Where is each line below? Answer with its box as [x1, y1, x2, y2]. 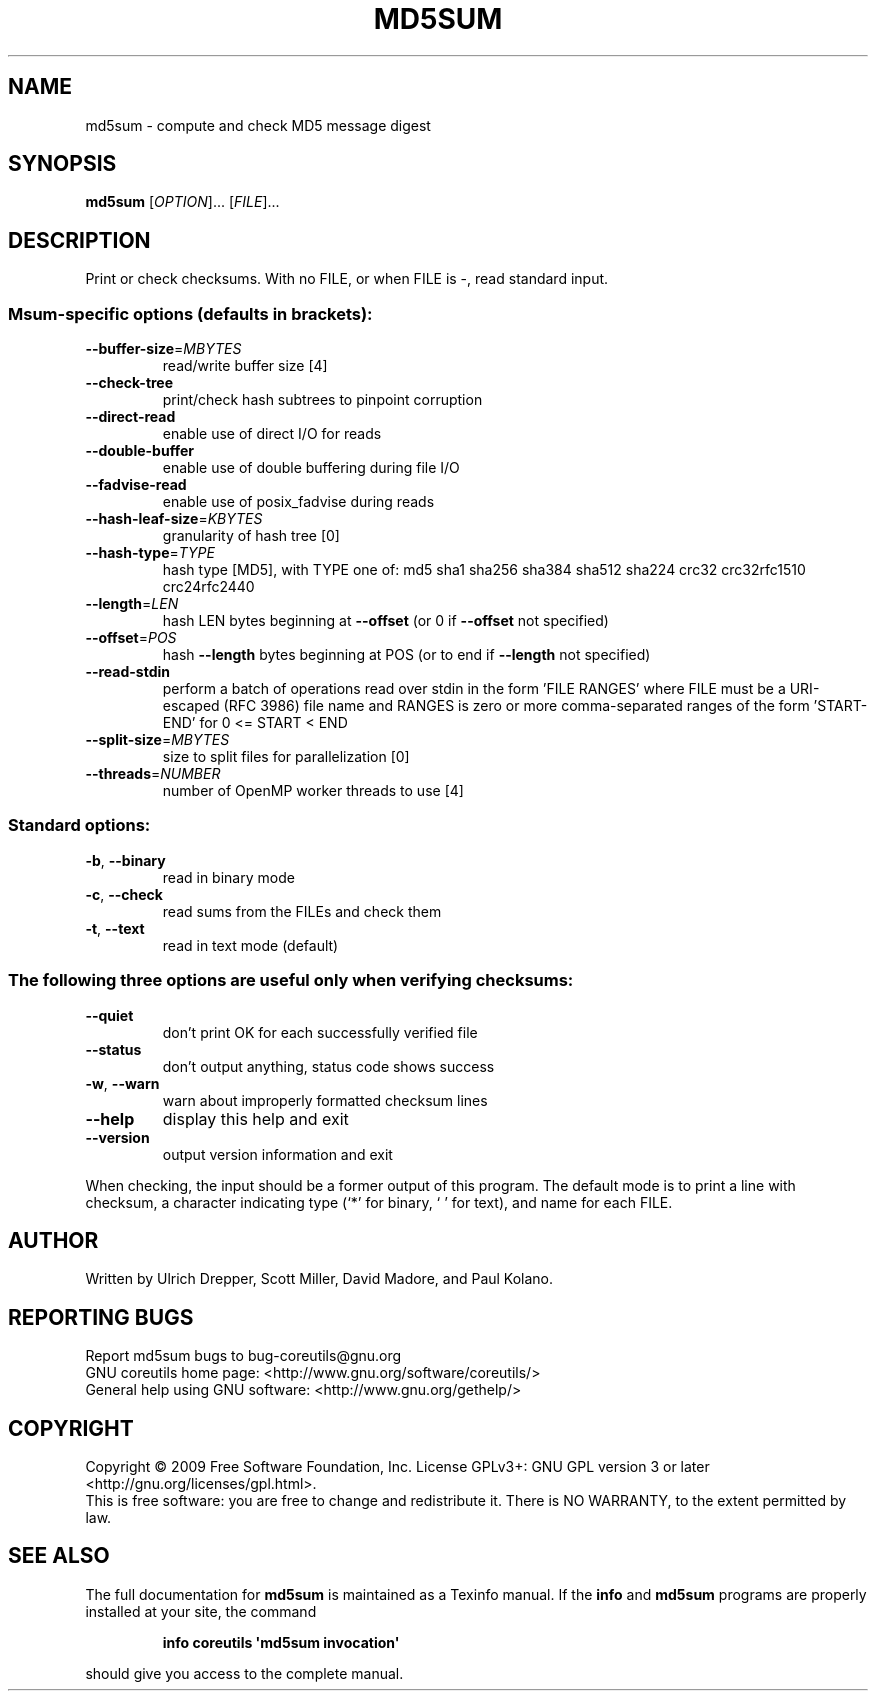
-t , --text [85, 919, 145, 937]
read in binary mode [162, 868, 295, 886]
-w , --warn [85, 1074, 160, 1092]
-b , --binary [85, 851, 166, 869]
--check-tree [85, 374, 174, 392]
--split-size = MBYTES [85, 731, 230, 749]
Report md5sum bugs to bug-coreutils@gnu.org [85, 1347, 402, 1365]
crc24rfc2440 [162, 578, 255, 596]
